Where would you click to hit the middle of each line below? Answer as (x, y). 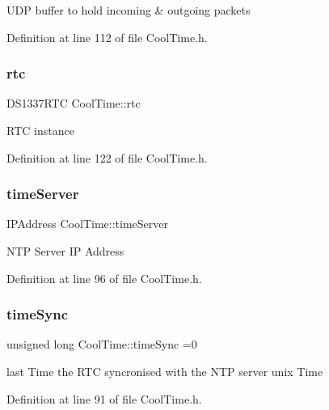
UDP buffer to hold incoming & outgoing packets (129, 10)
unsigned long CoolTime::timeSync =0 (102, 344)
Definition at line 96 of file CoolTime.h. (104, 278)
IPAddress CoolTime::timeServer (87, 224)
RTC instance (40, 130)
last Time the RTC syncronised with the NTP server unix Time (165, 371)
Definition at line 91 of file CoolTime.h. (104, 398)
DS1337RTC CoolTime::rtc (74, 103)
